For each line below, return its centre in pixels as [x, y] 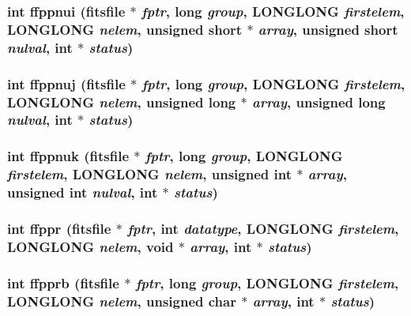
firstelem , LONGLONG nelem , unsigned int [149, 174]
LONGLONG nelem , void [90, 246]
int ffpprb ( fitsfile [63, 282]
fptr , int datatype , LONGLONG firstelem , [263, 228]
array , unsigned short [328, 29]
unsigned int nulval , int [83, 192]
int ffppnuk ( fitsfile [68, 156]
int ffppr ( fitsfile [59, 228]
